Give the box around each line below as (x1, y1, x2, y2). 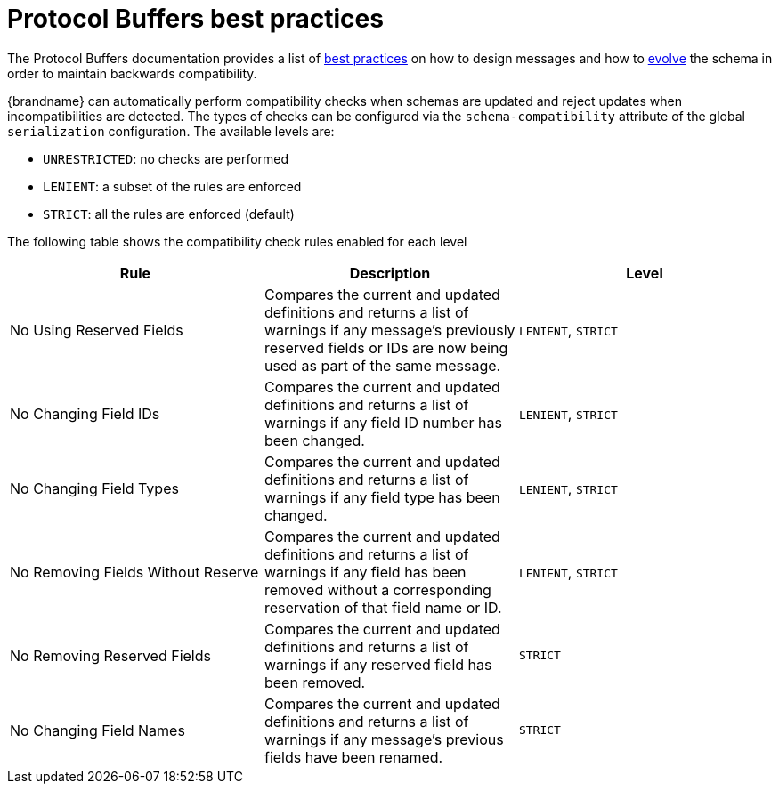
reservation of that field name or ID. (264, 598, 502, 617)
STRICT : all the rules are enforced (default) (43, 206, 295, 222)
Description (349, 263, 431, 282)
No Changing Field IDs (10, 404, 160, 423)
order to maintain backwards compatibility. (7, 65, 257, 81)
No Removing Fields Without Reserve (10, 562, 259, 581)
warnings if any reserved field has (264, 655, 492, 674)
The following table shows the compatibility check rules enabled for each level (7, 233, 467, 249)
